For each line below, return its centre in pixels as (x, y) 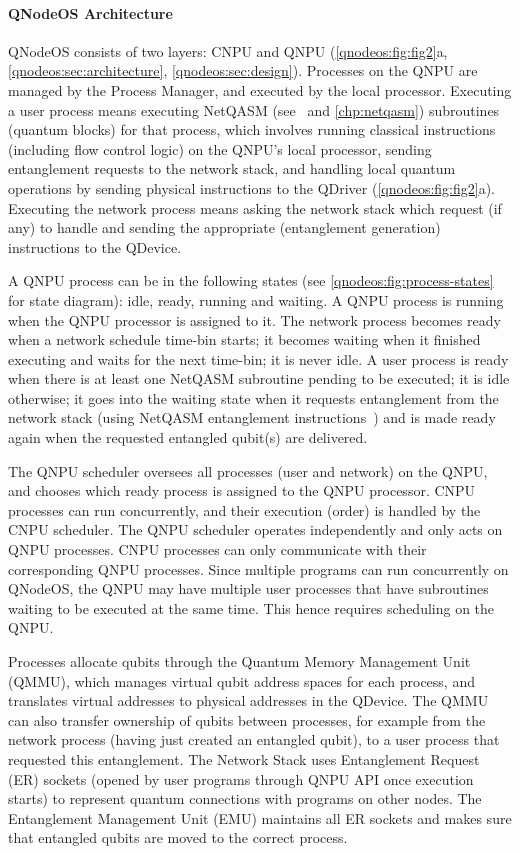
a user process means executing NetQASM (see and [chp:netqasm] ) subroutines (254, 109)
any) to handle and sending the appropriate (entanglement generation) (224, 227)
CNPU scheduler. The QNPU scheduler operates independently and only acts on (255, 529)
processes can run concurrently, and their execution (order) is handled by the (244, 509)
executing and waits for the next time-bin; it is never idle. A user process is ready (258, 358)
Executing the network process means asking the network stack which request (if (255, 207)
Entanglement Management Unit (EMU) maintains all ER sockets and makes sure (260, 817)
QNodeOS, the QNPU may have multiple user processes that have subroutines (248, 588)
